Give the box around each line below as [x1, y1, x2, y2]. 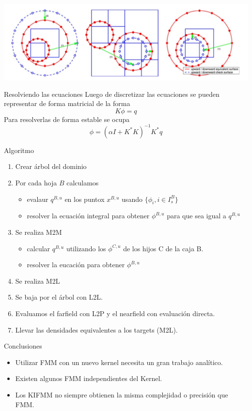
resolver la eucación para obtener [27, 259, 125, 270]
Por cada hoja [15, 178, 57, 188]
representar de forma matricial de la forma [4, 98, 130, 108]
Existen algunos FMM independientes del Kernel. [15, 373, 162, 383]
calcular [27, 243, 50, 253]
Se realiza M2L [15, 275, 60, 286]
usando [122, 194, 142, 204]
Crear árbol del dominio [15, 161, 87, 171]
